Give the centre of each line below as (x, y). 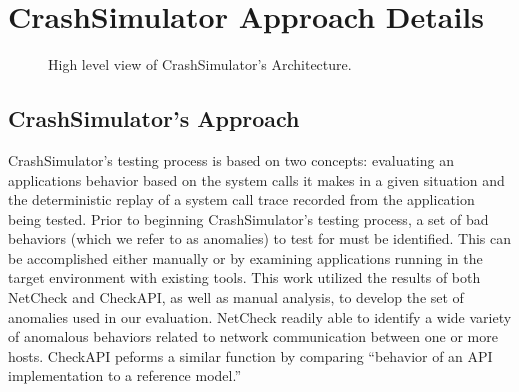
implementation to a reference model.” (125, 375)
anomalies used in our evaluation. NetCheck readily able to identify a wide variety (260, 316)
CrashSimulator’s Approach (154, 118)
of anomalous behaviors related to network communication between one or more (253, 336)
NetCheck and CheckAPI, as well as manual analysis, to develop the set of (236, 297)
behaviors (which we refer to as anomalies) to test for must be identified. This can (260, 238)
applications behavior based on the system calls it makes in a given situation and (256, 179)
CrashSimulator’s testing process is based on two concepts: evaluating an (231, 159)
